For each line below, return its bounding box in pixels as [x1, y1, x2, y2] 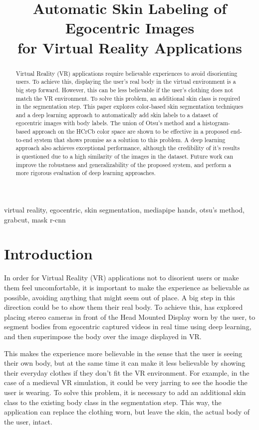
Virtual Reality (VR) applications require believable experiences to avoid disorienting [15, 69, 238, 77]
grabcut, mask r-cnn [4, 214, 66, 224]
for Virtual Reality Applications [17, 37, 243, 57]
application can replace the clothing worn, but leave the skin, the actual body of [4, 407, 250, 417]
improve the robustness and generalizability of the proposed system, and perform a [15, 160, 232, 169]
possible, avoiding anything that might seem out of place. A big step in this [4, 292, 235, 302]
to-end [15, 135, 32, 144]
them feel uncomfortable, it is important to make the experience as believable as [4, 282, 250, 292]
